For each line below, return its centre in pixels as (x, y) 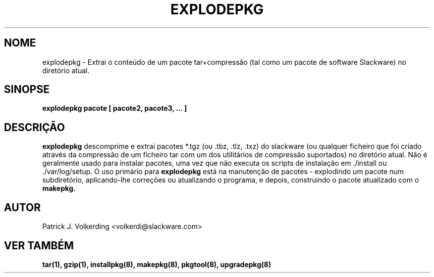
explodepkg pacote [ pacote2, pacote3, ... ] (115, 108)
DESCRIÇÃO (34, 127)
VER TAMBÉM (39, 245)
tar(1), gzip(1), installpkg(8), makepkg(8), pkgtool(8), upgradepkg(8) (157, 264)
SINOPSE (27, 90)
